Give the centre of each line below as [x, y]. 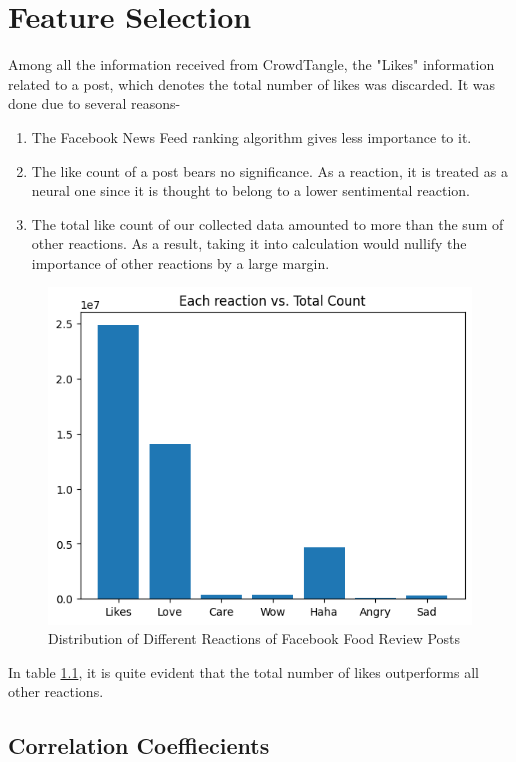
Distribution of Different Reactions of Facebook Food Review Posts [254, 638]
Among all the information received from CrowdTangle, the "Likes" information [251, 64]
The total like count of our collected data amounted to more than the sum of [267, 223]
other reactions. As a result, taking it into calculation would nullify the [249, 243]
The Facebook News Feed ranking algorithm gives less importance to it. [251, 136]
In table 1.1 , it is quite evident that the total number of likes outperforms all [243, 671]
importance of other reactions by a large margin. [180, 262]
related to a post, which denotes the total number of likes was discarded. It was [252, 83]
